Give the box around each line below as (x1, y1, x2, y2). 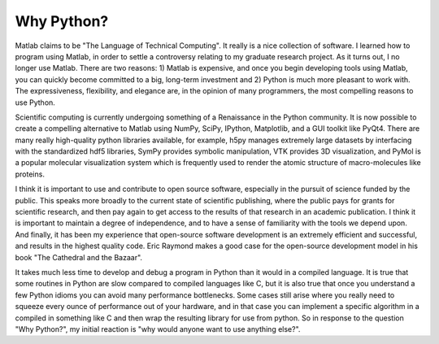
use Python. (15, 98, 56, 107)
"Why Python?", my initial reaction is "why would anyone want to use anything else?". (15, 324, 301, 333)
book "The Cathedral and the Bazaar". (15, 252, 142, 262)
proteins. (15, 169, 45, 179)
